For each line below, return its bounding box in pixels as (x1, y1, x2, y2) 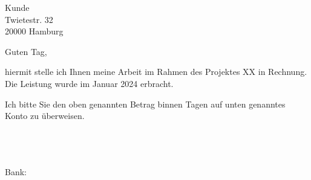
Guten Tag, (5, 45, 47, 57)
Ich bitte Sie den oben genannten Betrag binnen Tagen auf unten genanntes (5, 97, 286, 110)
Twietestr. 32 (5, 13, 53, 25)
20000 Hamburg (5, 25, 64, 37)
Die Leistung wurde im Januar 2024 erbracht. (5, 77, 174, 89)
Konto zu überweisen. (5, 109, 85, 122)
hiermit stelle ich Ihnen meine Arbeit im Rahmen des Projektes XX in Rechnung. (5, 65, 307, 78)
